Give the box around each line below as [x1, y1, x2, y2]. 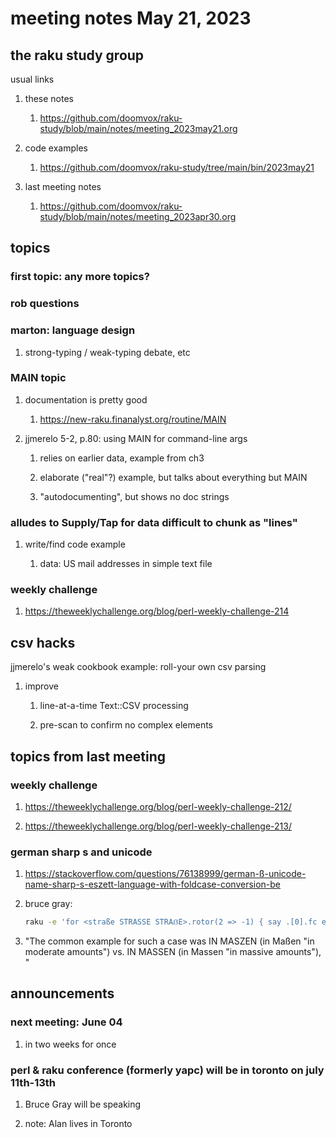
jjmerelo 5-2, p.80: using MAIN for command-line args [24, 432, 248, 444]
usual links [10, 73, 55, 85]
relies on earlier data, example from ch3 [39, 452, 205, 464]
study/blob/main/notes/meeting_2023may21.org [39, 123, 238, 134]
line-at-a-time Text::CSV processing [39, 700, 189, 712]
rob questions [10, 297, 80, 311]
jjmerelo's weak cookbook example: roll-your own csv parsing [10, 661, 267, 673]
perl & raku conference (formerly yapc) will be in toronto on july [10, 1063, 325, 1077]
